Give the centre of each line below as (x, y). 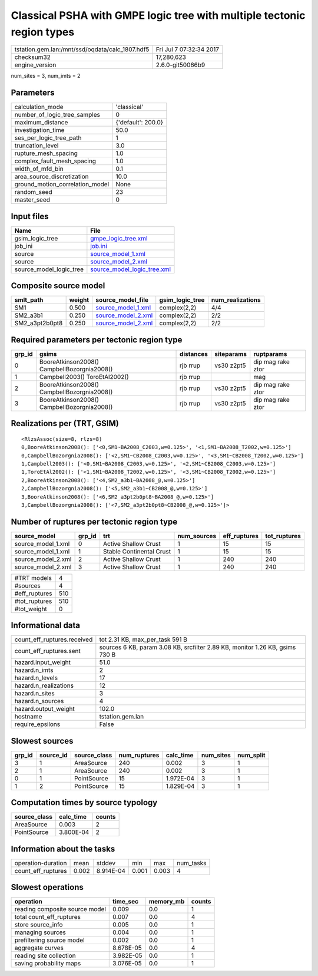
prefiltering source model (49, 940)
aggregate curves (39, 948)
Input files (30, 216)
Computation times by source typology (84, 802)
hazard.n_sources (39, 701)
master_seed (32, 200)
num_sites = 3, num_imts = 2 (46, 76)
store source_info (39, 925)
